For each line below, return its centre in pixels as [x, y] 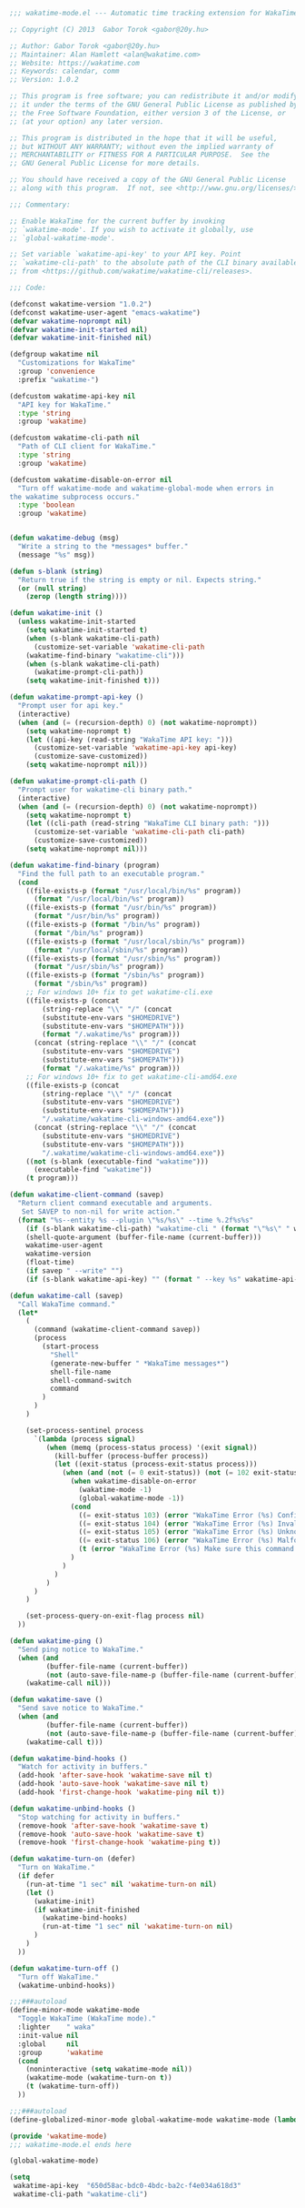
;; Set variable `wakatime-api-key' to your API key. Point [126, 255]
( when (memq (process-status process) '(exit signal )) [152, 1447]
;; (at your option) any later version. [87, 121]
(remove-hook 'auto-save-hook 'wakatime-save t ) [111, 1834]
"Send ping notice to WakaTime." [81, 1649]
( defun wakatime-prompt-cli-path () [79, 781]
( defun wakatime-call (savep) [67, 1296]
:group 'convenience [56, 371]
